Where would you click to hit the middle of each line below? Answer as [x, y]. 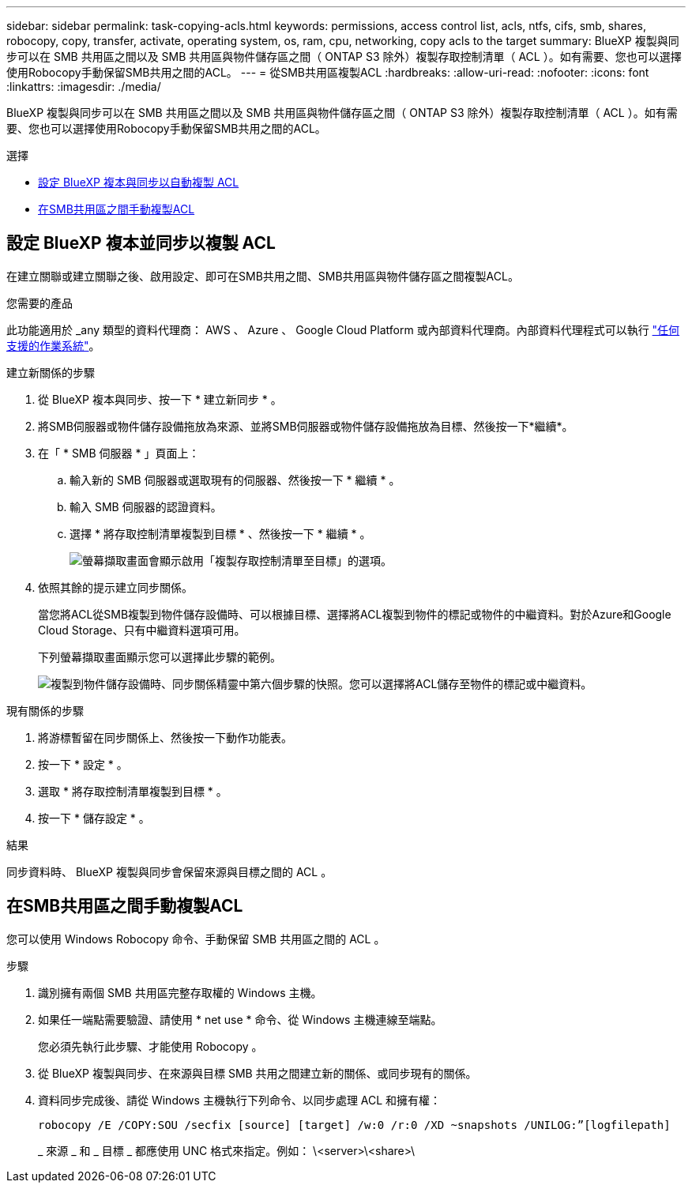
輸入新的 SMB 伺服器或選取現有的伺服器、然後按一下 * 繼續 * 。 [235, 480]
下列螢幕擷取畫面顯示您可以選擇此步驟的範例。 [160, 657]
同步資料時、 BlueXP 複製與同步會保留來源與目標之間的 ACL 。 [169, 871]
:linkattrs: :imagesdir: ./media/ [84, 87]
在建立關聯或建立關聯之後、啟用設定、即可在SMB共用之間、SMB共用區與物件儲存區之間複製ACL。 [263, 276]
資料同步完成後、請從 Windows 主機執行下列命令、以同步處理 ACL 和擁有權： [240, 1100]
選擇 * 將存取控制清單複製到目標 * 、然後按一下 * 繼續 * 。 [220, 533]
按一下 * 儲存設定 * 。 [94, 818]
